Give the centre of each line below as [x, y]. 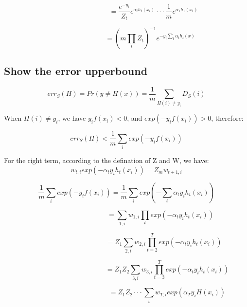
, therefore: [227, 118]
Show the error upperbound [76, 70]
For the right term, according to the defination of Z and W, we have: [106, 160]
